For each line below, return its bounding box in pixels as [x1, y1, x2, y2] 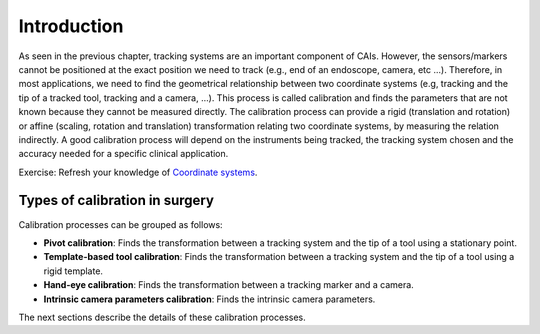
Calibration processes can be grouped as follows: [18, 218, 224, 230]
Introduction [18, 15, 124, 37]
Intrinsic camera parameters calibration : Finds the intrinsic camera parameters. [43, 293, 376, 305]
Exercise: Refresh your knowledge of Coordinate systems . [18, 166, 258, 178]
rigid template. [43, 265, 104, 277]
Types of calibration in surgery [18, 192, 215, 209]
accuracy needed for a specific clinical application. [18, 148, 229, 160]
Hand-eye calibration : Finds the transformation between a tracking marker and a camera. [43, 279, 414, 291]
